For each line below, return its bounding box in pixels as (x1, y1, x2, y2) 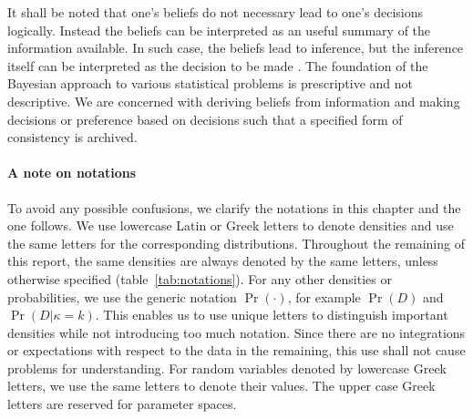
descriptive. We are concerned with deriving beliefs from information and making (7, 91, 460, 110)
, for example (287, 287, 361, 306)
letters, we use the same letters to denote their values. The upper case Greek (7, 376, 436, 395)
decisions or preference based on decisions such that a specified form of (7, 109, 403, 128)
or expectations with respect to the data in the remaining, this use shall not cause (7, 341, 466, 360)
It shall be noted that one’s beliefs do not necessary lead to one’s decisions (7, 3, 424, 21)
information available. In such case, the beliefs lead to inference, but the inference (7, 38, 464, 57)
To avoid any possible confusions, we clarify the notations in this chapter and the (7, 198, 461, 217)
